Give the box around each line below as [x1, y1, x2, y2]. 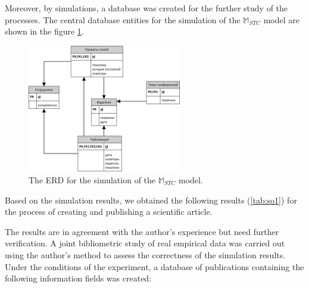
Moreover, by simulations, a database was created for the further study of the [5, 2, 288, 14]
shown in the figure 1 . [5, 25, 84, 37]
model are [263, 13, 299, 26]
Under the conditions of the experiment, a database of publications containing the [5, 260, 304, 273]
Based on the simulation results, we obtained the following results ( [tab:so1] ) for [5, 193, 297, 206]
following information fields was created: [5, 272, 152, 284]
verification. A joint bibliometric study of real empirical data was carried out [5, 237, 285, 249]
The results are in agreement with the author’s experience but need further [5, 225, 279, 237]
